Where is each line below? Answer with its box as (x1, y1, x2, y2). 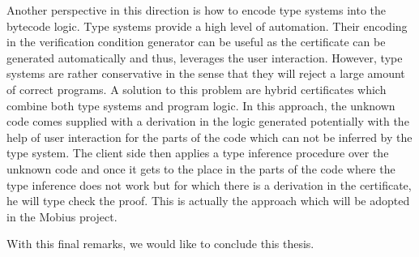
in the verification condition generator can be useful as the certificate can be (6, 33, 386, 50)
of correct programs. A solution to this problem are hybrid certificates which (6, 80, 387, 97)
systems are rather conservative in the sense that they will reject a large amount (6, 65, 405, 82)
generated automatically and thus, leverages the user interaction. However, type (6, 49, 403, 66)
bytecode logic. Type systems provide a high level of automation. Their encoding (6, 17, 408, 34)
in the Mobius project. (6, 208, 118, 225)
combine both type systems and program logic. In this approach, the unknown (6, 96, 395, 114)
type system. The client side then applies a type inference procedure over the (6, 144, 389, 161)
